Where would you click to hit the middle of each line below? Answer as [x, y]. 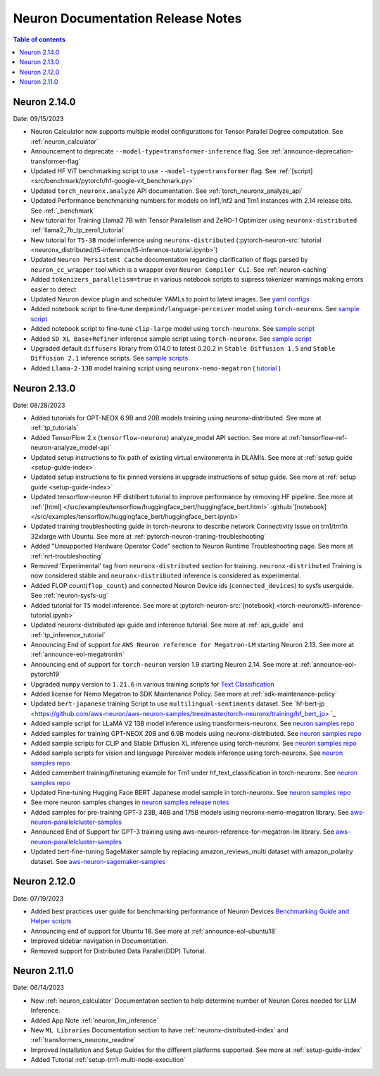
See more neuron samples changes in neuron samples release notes [130, 802]
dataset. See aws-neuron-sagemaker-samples [98, 861]
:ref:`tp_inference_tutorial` [68, 634]
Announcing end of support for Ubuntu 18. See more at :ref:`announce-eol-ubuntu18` [154, 931]
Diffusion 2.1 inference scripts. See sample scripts [109, 358]
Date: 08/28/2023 [39, 405]
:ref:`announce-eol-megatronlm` [77, 654]
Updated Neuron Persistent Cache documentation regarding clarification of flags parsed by [169, 260]
